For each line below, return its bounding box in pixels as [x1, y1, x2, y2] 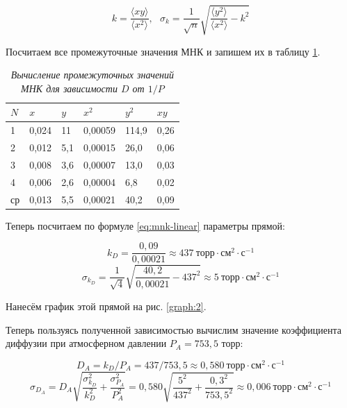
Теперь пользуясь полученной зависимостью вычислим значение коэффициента [6, 322, 342, 337]
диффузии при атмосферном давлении [6, 336, 167, 350]
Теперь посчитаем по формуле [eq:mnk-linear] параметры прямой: [6, 218, 285, 232]
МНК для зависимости [21, 80, 118, 95]
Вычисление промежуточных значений [10, 67, 175, 82]
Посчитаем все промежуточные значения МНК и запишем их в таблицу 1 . [6, 44, 321, 58]
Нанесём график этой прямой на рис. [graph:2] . [6, 298, 207, 313]
